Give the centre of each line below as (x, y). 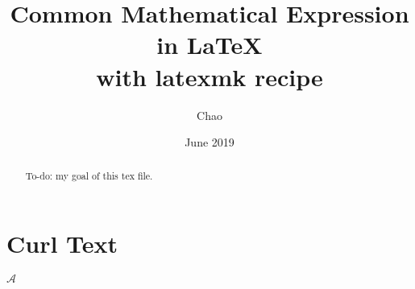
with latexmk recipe (210, 76)
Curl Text (62, 244)
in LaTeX (210, 45)
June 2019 (210, 142)
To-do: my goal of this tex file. (89, 176)
